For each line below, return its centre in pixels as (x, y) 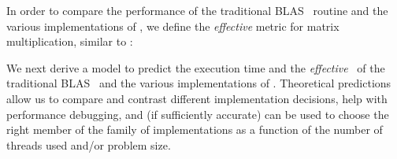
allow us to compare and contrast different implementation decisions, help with (197, 98)
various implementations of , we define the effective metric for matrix (173, 26)
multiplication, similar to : (70, 41)
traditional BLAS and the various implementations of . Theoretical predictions (199, 83)
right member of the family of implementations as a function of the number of (195, 129)
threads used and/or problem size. (89, 144)
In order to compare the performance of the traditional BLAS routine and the (197, 10)
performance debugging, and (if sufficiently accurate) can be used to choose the (198, 114)
